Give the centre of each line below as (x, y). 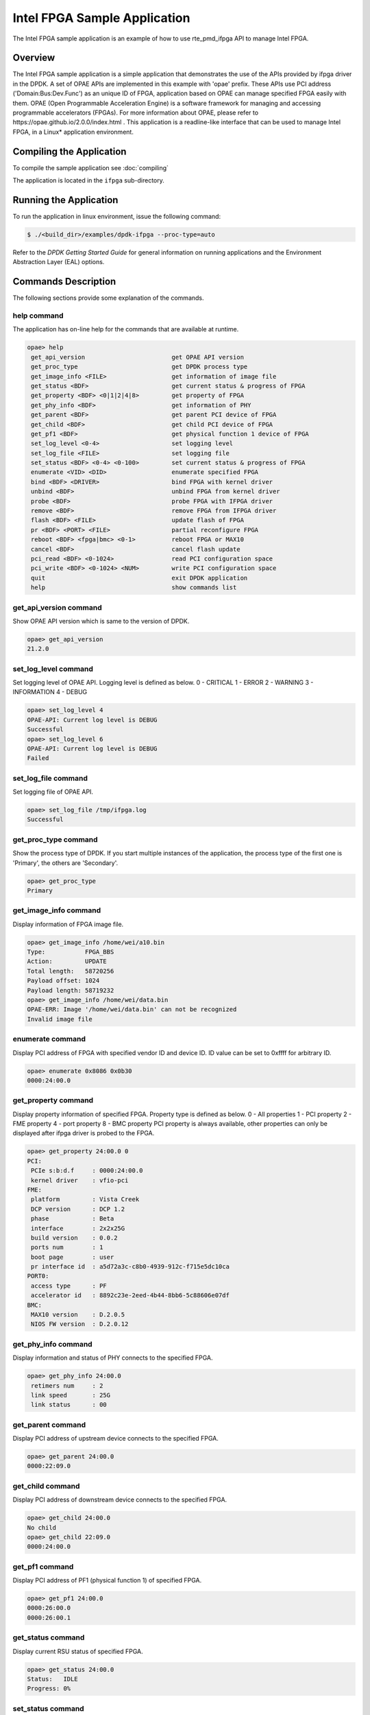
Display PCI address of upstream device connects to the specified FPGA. (116, 1439)
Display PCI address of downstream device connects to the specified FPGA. (120, 1500)
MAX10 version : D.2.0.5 (78, 1315)
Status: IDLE (52, 1679)
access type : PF (69, 1286)
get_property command (53, 1100)
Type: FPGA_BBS (71, 952)
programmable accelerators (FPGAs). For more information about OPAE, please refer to (136, 113)
